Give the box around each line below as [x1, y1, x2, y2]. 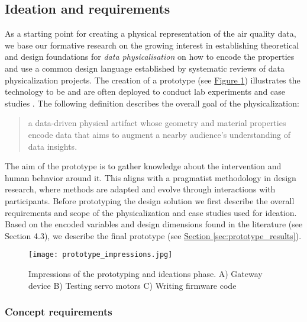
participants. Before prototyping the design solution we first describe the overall [5, 194, 295, 207]
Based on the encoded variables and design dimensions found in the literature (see [5, 218, 303, 230]
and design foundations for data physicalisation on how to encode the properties [5, 50, 295, 63]
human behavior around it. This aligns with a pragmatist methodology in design [5, 171, 296, 183]
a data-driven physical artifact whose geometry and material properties [28, 117, 286, 129]
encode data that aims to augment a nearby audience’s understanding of [28, 128, 291, 140]
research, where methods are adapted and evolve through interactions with [5, 183, 276, 195]
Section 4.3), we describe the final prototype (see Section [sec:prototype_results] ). [5, 229, 302, 241]
